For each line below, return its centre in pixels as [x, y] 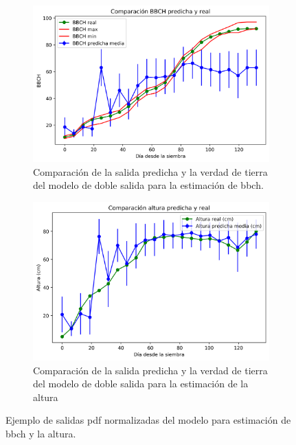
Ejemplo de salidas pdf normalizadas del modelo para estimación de [148, 420]
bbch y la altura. [41, 433]
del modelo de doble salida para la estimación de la [141, 384]
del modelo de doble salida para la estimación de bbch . [148, 185]
